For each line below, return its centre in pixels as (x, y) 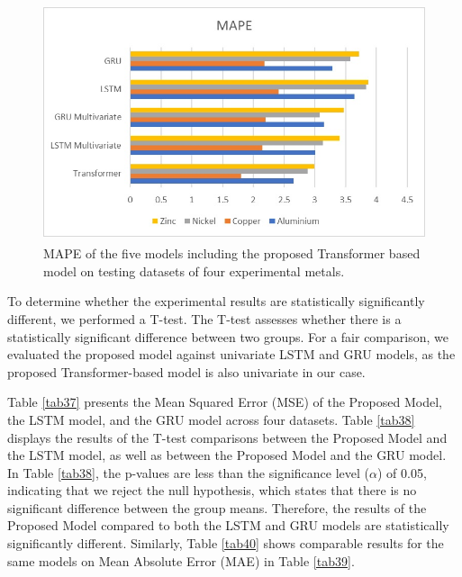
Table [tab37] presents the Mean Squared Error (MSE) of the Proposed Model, (225, 402)
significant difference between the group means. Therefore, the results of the (217, 507)
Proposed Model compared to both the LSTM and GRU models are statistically (228, 525)
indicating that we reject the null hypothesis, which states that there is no (212, 490)
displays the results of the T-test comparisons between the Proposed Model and (227, 437)
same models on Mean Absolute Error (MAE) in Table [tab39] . (181, 560)
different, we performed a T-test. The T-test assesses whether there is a (204, 318)
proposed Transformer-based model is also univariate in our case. (186, 371)
